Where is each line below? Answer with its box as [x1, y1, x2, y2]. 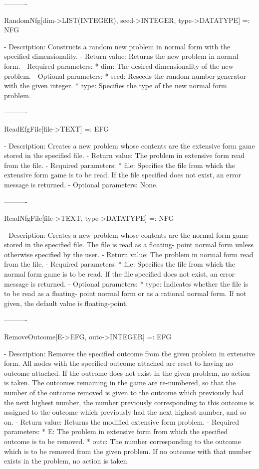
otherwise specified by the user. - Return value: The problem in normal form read [4, 249, 254, 259]
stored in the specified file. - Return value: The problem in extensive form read [4, 150, 245, 160]
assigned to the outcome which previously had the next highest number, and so [4, 407, 247, 417]
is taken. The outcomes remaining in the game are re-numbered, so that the [4, 377, 236, 388]
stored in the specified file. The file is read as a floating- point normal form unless [4, 239, 254, 250]
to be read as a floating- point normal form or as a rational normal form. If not [4, 288, 247, 299]
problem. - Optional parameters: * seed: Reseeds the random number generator [4, 70, 246, 81]
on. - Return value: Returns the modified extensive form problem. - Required [4, 416, 240, 427]
